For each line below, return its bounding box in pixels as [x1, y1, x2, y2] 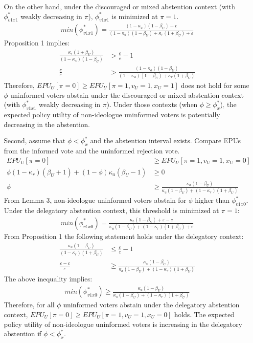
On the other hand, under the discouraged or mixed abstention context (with [4, 1, 235, 11]
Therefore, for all [4, 300, 55, 310]
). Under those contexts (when [106, 99, 198, 109]
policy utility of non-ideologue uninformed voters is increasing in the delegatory [4, 319, 242, 329]
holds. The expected [174, 309, 234, 320]
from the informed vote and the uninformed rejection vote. [4, 145, 180, 155]
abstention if [4, 328, 42, 339]
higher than [195, 195, 230, 205]
